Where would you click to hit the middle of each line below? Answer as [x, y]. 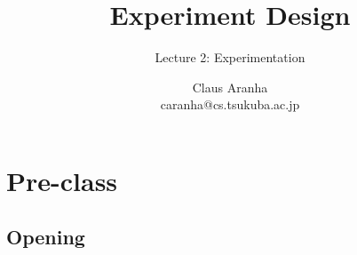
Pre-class [62, 180]
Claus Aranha [230, 87]
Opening [46, 237]
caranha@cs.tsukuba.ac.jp [230, 104]
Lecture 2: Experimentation [230, 57]
